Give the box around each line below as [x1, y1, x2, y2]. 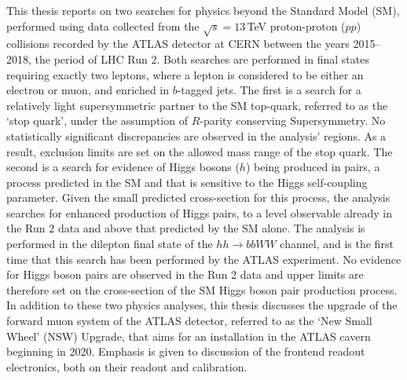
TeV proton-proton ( [247, 17, 346, 34]
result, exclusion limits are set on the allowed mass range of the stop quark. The [6, 143, 393, 159]
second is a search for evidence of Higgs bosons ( [6, 159, 240, 175]
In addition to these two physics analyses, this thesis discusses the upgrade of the [6, 297, 398, 313]
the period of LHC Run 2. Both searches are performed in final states [35, 50, 369, 67]
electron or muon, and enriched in [6, 82, 170, 98]
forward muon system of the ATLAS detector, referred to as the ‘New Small [6, 312, 372, 329]
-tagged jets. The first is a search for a [177, 82, 361, 98]
